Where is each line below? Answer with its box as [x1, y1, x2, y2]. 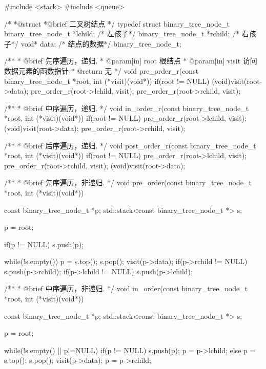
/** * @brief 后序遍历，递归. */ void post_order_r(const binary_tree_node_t [4, 140, 256, 150]
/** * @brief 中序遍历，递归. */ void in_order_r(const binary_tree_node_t [4, 102, 249, 113]
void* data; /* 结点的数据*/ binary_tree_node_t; [21, 38, 181, 49]
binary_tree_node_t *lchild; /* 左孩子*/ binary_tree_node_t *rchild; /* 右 [4, 28, 249, 39]
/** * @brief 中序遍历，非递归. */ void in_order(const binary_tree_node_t [4, 283, 248, 294]
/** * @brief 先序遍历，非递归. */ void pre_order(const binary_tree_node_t [4, 177, 252, 188]
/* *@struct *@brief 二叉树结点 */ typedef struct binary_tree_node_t [4, 18, 230, 29]
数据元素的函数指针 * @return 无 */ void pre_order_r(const [4, 65, 199, 76]
